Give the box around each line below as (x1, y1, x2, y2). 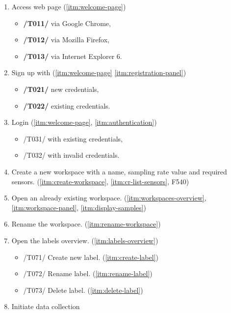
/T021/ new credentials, (23, 84, 99, 94)
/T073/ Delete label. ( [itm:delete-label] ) (23, 285, 143, 295)
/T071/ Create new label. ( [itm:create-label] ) (23, 252, 159, 262)
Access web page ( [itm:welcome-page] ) (11, 1, 126, 11)
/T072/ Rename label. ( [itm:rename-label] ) (23, 268, 153, 279)
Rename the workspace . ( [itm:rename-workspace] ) (11, 219, 161, 229)
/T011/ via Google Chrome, (23, 18, 111, 28)
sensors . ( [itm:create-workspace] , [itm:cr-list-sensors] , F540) (11, 176, 189, 186)
